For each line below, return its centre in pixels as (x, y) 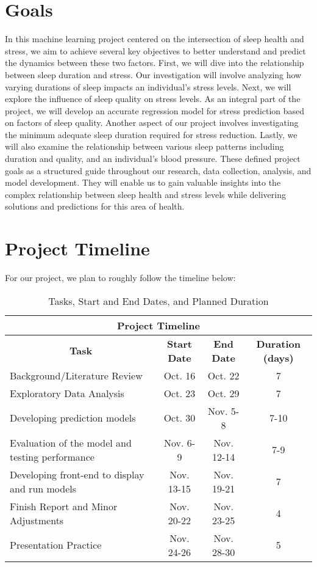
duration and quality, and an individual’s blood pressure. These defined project (153, 159)
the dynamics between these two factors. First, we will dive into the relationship (155, 63)
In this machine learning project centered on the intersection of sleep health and (155, 39)
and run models (43, 488)
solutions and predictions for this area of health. (95, 206)
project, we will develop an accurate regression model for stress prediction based (155, 110)
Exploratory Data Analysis (67, 393)
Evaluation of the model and (71, 442)
